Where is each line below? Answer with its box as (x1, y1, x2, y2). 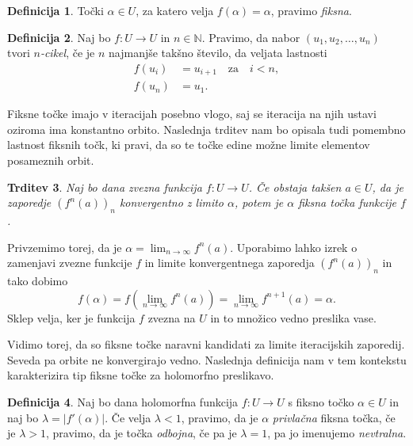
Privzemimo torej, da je (7, 238, 122, 255)
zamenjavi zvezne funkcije (7, 254, 132, 271)
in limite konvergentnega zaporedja (144, 254, 315, 271)
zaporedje (7, 194, 52, 211)
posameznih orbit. (7, 152, 94, 169)
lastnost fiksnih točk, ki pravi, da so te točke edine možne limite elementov (7, 136, 370, 153)
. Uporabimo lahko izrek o (230, 238, 358, 255)
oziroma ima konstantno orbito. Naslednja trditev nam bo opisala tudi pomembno (7, 120, 406, 137)
